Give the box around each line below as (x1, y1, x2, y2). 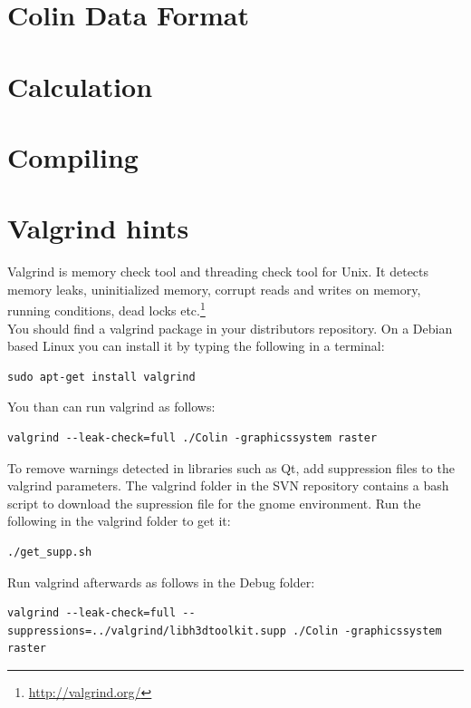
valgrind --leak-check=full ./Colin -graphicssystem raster (7, 432, 378, 445)
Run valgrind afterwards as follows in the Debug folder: (7, 572, 315, 591)
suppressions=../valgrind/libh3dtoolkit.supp (7, 624, 286, 637)
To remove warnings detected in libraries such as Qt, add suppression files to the (7, 458, 455, 477)
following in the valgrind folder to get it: (7, 511, 231, 530)
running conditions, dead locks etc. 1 (7, 298, 206, 320)
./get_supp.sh (7, 546, 92, 559)
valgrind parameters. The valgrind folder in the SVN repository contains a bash (7, 476, 449, 495)
